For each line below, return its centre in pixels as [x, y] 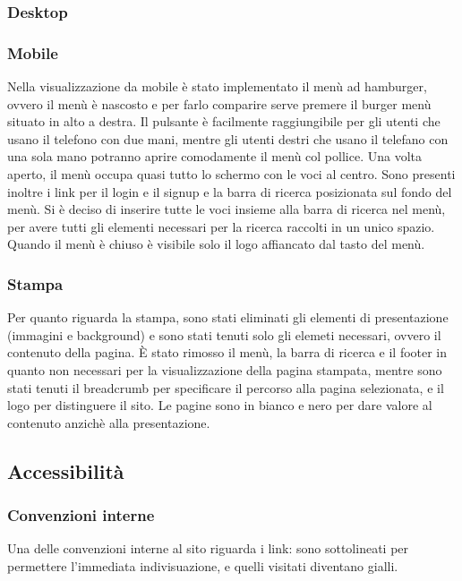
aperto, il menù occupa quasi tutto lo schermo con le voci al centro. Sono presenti [231, 174]
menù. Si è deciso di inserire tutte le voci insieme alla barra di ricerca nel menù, [227, 209]
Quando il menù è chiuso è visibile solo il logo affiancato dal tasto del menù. [216, 244]
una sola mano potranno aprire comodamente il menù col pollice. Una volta [214, 156]
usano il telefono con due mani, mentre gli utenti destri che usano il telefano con [228, 138]
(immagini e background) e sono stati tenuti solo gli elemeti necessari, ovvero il [224, 334]
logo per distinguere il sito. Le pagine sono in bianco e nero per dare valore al [220, 405]
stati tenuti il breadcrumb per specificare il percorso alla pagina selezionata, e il [226, 387]
